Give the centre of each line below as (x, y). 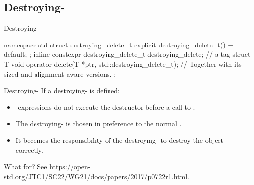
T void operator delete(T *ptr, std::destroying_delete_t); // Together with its (123, 64)
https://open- (70, 166)
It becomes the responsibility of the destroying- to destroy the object (120, 140)
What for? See (26, 166)
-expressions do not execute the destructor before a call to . (105, 107)
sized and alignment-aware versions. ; (60, 73)
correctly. (29, 150)
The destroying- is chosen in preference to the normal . (98, 123)
